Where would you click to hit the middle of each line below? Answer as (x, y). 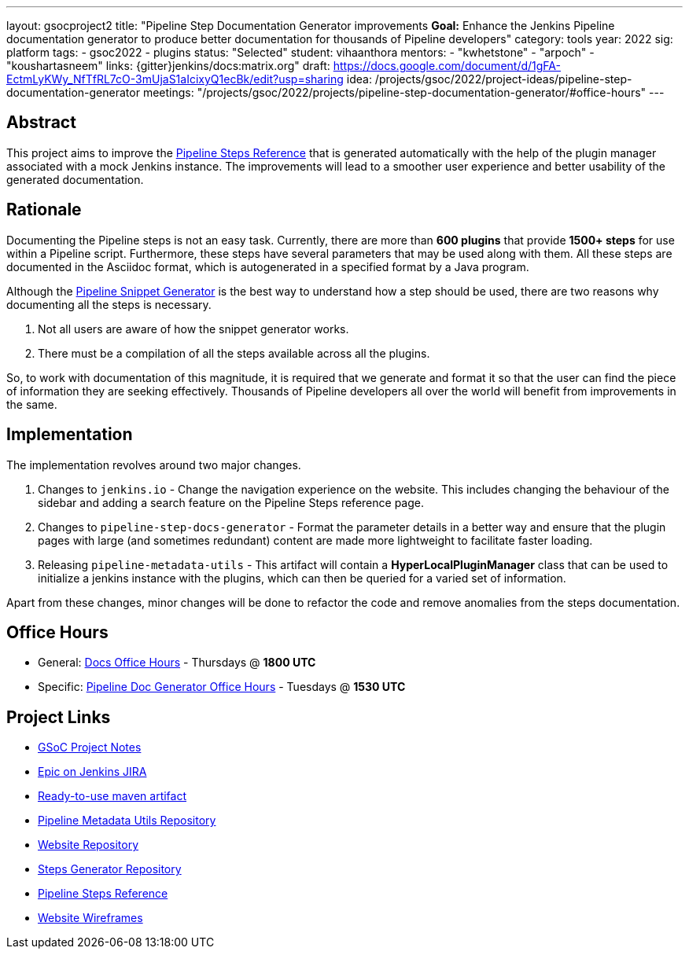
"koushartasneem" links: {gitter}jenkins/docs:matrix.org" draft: (168, 66)
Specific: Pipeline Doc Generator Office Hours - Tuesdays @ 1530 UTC (222, 687)
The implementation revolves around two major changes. (154, 465)
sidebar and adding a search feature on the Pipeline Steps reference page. (231, 502)
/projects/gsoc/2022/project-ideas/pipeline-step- (503, 79)
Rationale (44, 210)
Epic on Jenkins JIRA (92, 772)
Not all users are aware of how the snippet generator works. (193, 329)
